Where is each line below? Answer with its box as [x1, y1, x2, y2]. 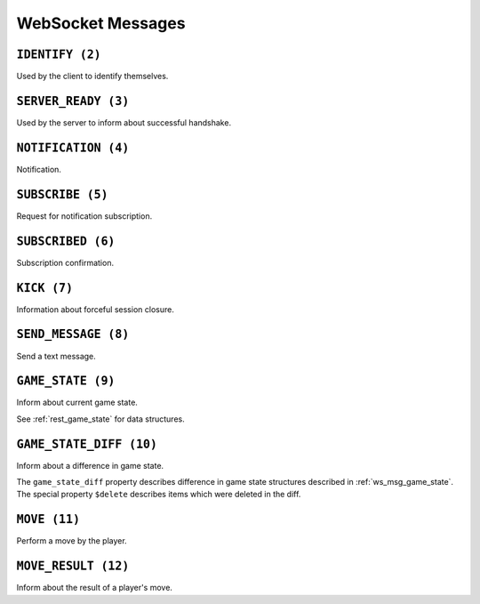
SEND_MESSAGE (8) [16, 327, 130, 342]
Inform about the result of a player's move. [16, 583, 173, 593]
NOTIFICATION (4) [16, 141, 130, 155]
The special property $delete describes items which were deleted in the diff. [16, 489, 301, 500]
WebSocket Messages [16, 13, 186, 33]
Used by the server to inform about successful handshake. [16, 117, 231, 128]
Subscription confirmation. [16, 257, 115, 268]
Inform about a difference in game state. [16, 460, 164, 471]
